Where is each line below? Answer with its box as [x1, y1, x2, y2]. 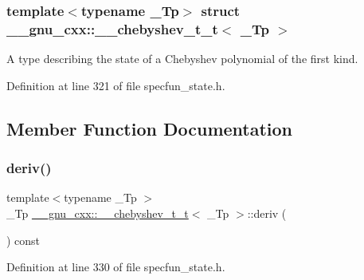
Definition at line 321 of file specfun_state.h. [6, 77, 225, 93]
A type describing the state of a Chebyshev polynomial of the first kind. [6, 50, 358, 67]
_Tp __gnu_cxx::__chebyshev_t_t [6, 204, 189, 221]
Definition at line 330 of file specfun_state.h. [6, 258, 225, 275]
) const [6, 231, 41, 248]
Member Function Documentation [6, 116, 293, 140]
